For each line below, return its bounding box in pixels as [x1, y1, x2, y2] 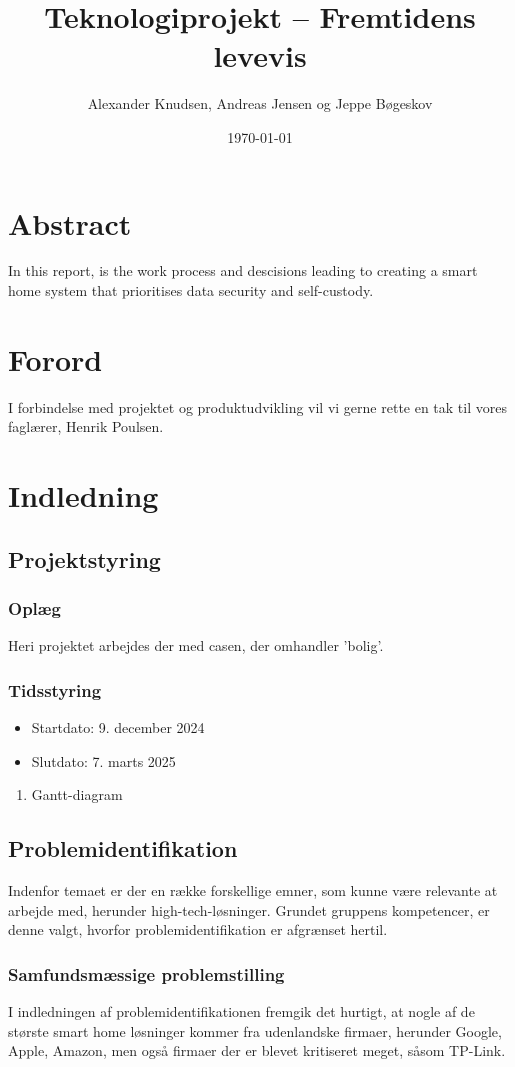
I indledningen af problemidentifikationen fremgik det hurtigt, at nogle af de [8, 1001, 475, 1022]
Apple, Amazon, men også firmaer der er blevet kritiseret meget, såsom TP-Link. [8, 1040, 506, 1061]
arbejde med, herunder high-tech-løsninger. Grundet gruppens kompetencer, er [8, 899, 490, 920]
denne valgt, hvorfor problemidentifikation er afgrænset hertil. [8, 919, 388, 940]
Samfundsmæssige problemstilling [8, 961, 285, 986]
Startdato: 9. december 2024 [31, 717, 205, 738]
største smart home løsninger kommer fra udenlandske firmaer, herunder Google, [8, 1020, 502, 1041]
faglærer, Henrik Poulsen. [8, 416, 164, 437]
